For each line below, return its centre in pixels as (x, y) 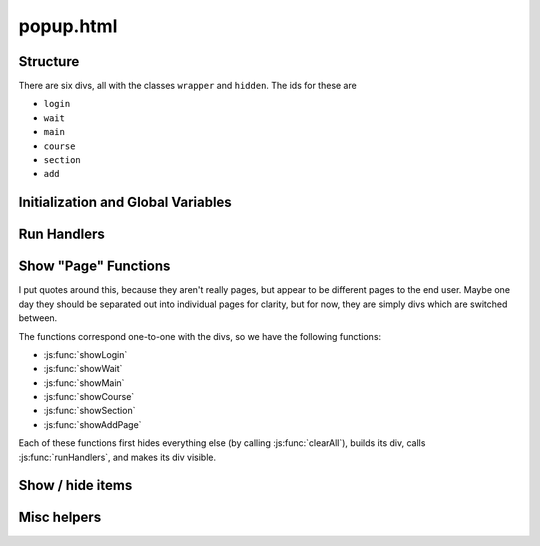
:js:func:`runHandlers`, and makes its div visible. (117, 457)
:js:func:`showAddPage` (92, 424)
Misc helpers (60, 517)
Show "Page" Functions (94, 266)
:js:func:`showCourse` (89, 397)
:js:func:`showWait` (83, 369)
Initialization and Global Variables (125, 202)
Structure (49, 61)
